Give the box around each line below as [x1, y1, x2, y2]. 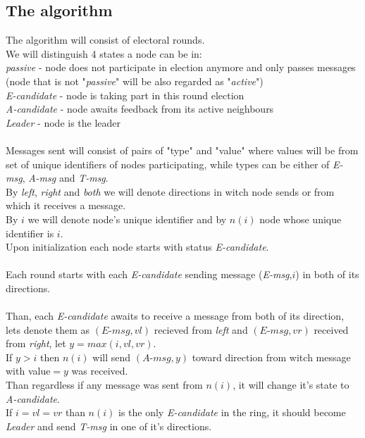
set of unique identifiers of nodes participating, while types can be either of [6, 156, 330, 171]
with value [6, 363, 51, 378]
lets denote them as [6, 322, 90, 337]
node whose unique [259, 211, 342, 226]
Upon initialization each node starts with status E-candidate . [6, 239, 269, 254]
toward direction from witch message [192, 349, 351, 364]
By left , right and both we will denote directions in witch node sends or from [6, 184, 335, 199]
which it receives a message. [6, 198, 126, 213]
